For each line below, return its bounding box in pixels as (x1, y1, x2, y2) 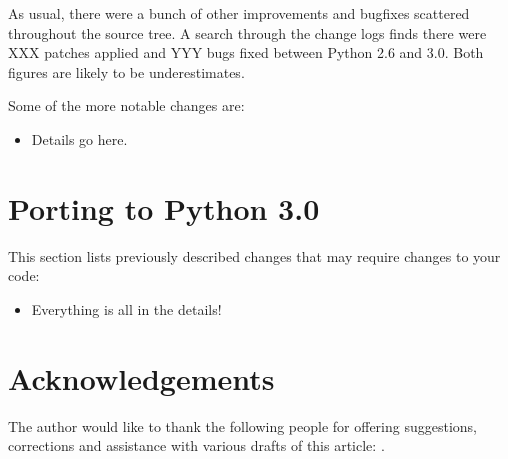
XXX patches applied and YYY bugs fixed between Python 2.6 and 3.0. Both (8, 42, 484, 63)
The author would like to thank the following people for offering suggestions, (8, 415, 477, 436)
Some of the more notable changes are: (8, 95, 245, 116)
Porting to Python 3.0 (8, 187, 320, 228)
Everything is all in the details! (31, 298, 222, 319)
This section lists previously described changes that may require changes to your (8, 245, 501, 266)
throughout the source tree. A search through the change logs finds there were (8, 22, 487, 43)
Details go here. (31, 128, 128, 149)
